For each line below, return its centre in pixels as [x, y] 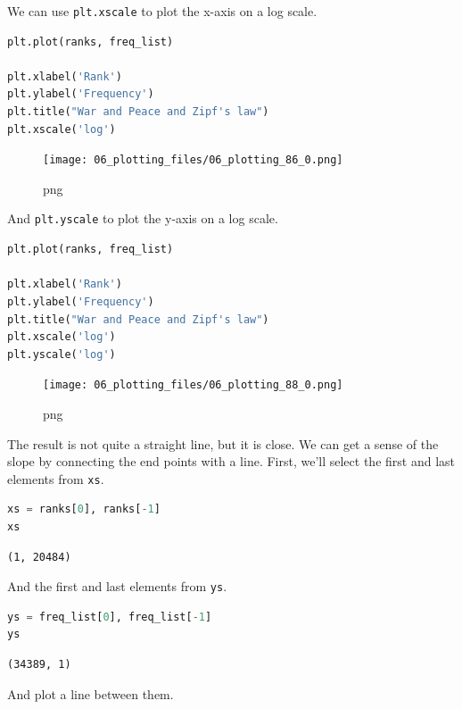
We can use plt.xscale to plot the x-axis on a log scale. [162, 11]
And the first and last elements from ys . [117, 586]
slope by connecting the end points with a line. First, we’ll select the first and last [231, 461]
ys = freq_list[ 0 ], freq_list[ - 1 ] [110, 617]
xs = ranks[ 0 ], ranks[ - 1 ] [84, 509]
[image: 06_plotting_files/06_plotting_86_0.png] [193, 160]
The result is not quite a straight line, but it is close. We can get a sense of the [223, 443]
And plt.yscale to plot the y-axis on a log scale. [143, 218]
